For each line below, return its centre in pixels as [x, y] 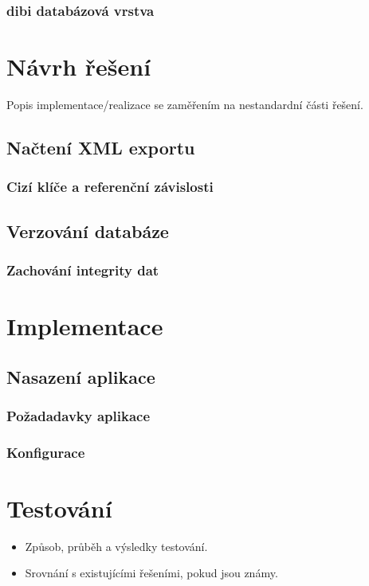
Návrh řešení [79, 66]
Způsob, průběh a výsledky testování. [116, 546]
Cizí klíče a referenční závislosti [110, 187]
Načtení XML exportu [101, 147]
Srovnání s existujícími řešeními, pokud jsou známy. [151, 573]
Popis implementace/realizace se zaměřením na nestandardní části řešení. [185, 104]
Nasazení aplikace [81, 376]
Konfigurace [46, 452]
